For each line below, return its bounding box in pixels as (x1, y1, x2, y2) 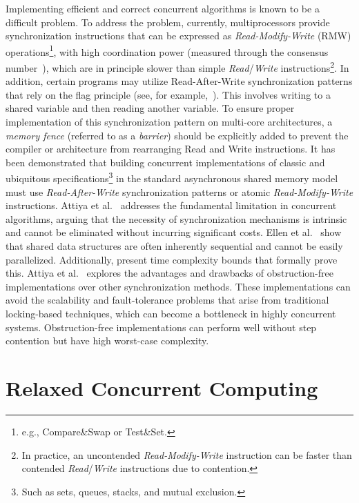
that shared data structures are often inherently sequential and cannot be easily (6, 239, 343, 253)
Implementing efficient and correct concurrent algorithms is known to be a (6, 1, 320, 15)
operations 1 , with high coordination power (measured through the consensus (6, 42, 329, 59)
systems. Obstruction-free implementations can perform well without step (6, 319, 317, 334)
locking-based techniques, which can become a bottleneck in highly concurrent (6, 306, 336, 321)
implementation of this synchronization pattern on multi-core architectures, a (6, 115, 333, 129)
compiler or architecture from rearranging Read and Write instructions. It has (6, 141, 336, 156)
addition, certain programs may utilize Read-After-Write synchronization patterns (6, 74, 353, 88)
